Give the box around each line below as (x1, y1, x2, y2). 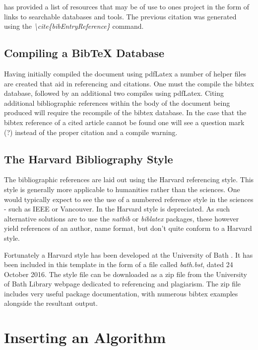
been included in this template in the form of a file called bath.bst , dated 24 (4, 259, 233, 270)
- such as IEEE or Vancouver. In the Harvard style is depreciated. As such (4, 204, 230, 214)
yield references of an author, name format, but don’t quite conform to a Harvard (4, 223, 252, 233)
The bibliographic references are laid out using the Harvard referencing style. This (4, 174, 254, 185)
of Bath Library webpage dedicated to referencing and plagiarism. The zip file (4, 279, 241, 289)
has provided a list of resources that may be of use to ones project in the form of (4, 1, 250, 11)
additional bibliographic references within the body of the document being (4, 97, 230, 108)
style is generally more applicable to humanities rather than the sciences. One (4, 184, 240, 194)
